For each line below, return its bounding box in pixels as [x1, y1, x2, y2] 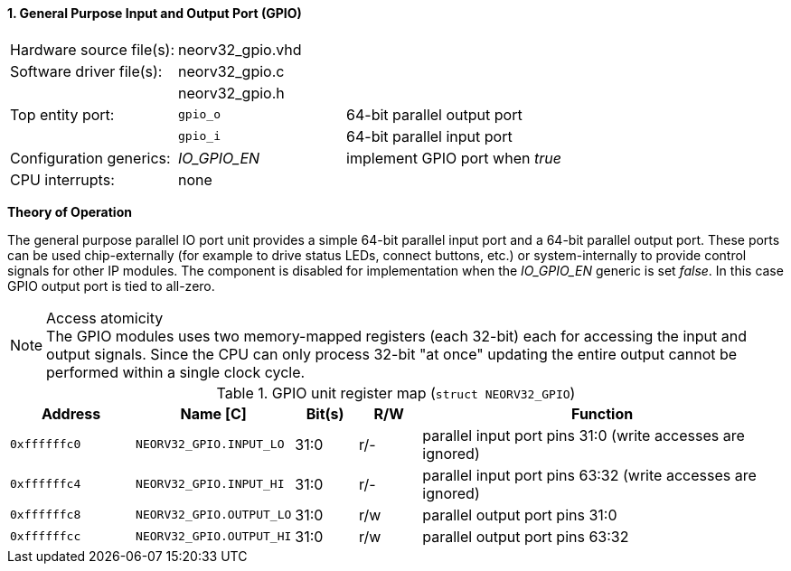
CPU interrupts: [10, 170, 115, 189]
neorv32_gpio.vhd [178, 40, 302, 59]
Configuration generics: [10, 148, 171, 167]
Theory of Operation [7, 203, 132, 220]
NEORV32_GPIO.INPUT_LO [136, 437, 285, 452]
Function [571, 404, 634, 423]
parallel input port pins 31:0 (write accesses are [422, 426, 745, 445]
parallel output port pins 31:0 [422, 505, 617, 524]
